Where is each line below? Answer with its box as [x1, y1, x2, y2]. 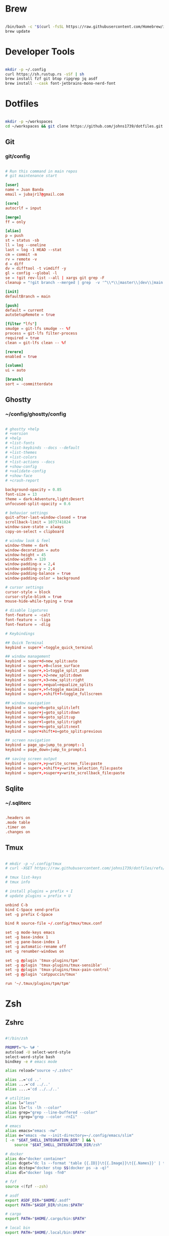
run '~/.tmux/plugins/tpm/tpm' [5, 981, 71, 986]
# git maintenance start [5, 173, 57, 179]
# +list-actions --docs [5, 459, 55, 464]
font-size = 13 [5, 492, 37, 497]
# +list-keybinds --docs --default [5, 445, 80, 450]
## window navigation [5, 700, 51, 706]
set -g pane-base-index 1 [5, 939, 59, 945]
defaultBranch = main [5, 293, 51, 299]
